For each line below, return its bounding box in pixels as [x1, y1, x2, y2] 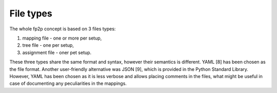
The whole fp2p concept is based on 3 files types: [9, 26, 116, 32]
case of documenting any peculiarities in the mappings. [9, 80, 127, 87]
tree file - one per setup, [22, 42, 74, 48]
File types [9, 8, 52, 19]
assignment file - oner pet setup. [22, 49, 92, 55]
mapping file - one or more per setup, [22, 35, 102, 41]
